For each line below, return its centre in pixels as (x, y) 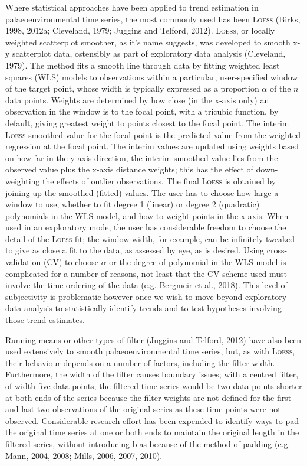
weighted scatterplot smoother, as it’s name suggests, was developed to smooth (148, 42)
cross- (277, 250)
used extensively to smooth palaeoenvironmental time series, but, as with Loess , (150, 351)
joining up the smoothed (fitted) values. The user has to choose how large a (142, 192)
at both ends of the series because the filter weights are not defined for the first (148, 397)
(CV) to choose (71, 262)
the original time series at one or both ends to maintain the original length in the (152, 432)
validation (23, 262)
